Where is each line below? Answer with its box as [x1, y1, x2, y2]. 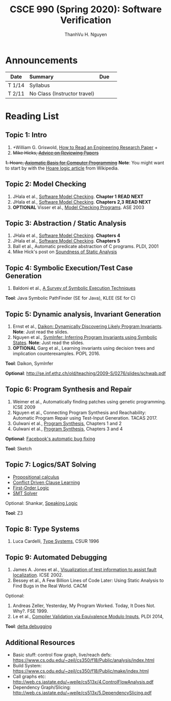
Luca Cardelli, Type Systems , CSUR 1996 [12, 538, 100, 544]
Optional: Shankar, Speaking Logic [5, 500, 78, 506]
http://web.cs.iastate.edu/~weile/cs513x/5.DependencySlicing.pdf [12, 690, 152, 695]
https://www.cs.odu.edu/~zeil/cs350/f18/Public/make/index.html [12, 668, 149, 674]
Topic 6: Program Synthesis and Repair [5, 385, 132, 394]
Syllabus [29, 82, 50, 89]
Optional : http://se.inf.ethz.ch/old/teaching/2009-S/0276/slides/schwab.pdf [5, 370, 166, 376]
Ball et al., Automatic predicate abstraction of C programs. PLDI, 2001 [12, 244, 159, 250]
